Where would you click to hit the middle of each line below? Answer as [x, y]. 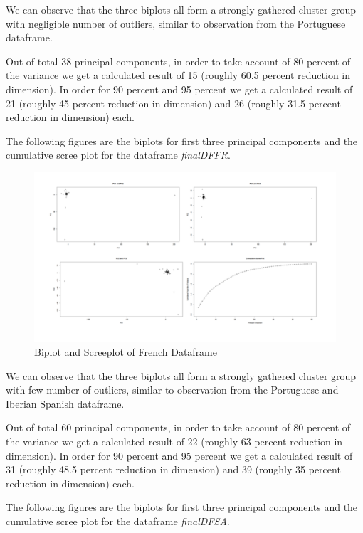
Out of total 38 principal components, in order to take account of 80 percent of [178, 61]
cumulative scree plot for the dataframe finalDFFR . [118, 155]
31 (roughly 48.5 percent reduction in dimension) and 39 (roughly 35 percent [173, 469]
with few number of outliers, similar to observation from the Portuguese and [172, 390]
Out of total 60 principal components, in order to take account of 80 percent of [178, 427]
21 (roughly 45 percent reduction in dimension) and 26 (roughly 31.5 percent [173, 103]
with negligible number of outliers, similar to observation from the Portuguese [176, 23]
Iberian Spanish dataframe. [65, 403]
